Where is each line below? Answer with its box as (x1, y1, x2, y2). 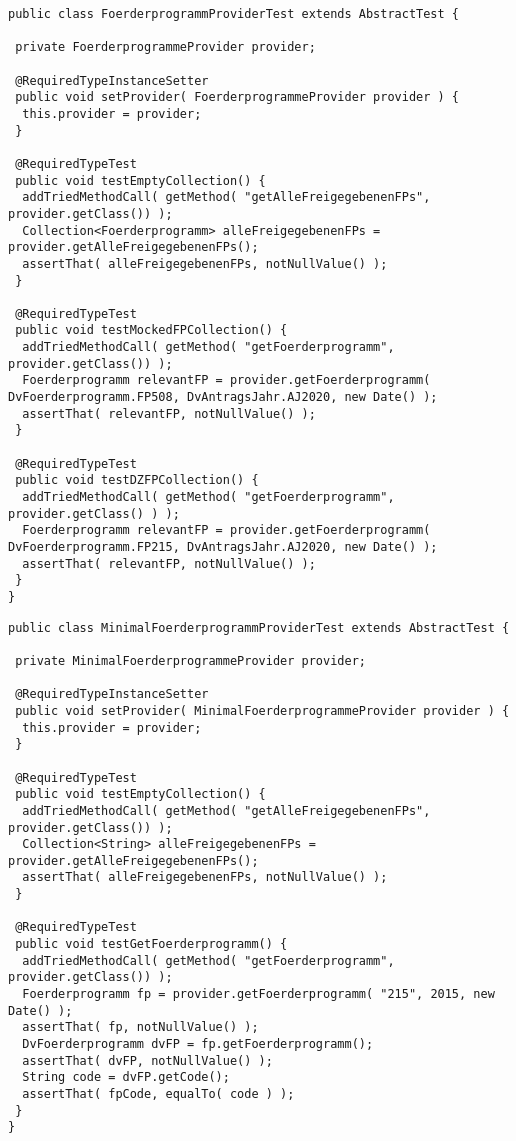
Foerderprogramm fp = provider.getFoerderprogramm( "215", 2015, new (22, 987, 495, 1002)
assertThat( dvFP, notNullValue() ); (22, 1053, 273, 1068)
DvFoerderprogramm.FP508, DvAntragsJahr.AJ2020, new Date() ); (8, 390, 438, 405)
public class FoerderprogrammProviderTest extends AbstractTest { (8, 7, 460, 21)
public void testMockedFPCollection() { (15, 323, 288, 338)
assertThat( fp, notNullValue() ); (22, 1020, 259, 1035)
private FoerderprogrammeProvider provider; (15, 40, 316, 55)
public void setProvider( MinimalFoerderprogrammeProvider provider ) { (15, 703, 510, 718)
